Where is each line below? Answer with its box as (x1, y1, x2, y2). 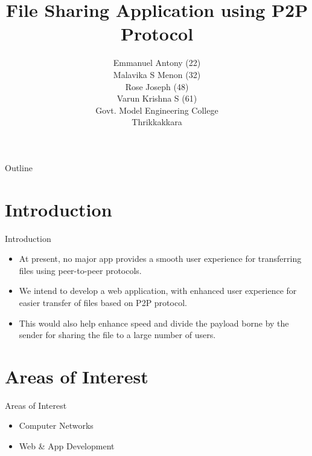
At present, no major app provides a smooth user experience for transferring (19, 252, 302, 265)
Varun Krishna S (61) (116, 92, 197, 105)
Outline (5, 161, 33, 174)
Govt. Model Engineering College (95, 103, 218, 116)
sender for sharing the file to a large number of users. (19, 328, 216, 341)
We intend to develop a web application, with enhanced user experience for (19, 284, 297, 297)
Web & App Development (19, 440, 115, 452)
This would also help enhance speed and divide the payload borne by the (19, 316, 289, 329)
